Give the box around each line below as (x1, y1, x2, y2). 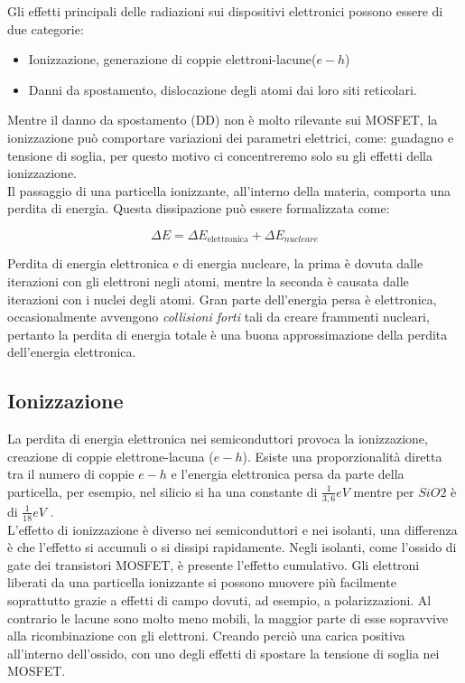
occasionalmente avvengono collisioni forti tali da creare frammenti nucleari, (7, 307, 430, 326)
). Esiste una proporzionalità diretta (242, 446, 442, 465)
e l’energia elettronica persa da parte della (171, 464, 405, 483)
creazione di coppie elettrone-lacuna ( (7, 446, 214, 465)
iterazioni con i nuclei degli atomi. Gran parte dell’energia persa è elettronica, (7, 289, 437, 308)
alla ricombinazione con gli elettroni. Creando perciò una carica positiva (7, 626, 405, 645)
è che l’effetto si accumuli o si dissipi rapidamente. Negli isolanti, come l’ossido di (7, 538, 457, 557)
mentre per (353, 482, 414, 501)
